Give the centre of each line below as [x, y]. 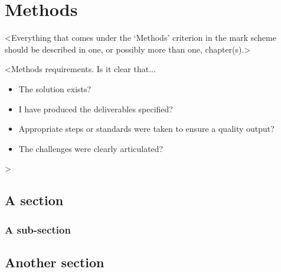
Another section [55, 262]
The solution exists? [55, 88]
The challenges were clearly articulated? [91, 148]
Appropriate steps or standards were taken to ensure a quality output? [146, 129]
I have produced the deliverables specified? [96, 109]
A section [34, 200]
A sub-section [38, 229]
